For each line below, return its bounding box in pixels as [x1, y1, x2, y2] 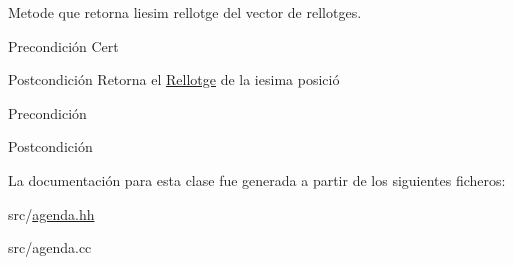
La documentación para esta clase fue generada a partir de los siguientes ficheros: [8, 169, 506, 190]
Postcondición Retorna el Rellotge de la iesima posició [8, 69, 340, 90]
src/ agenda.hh [8, 203, 95, 224]
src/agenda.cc [8, 237, 92, 258]
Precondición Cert [8, 35, 119, 56]
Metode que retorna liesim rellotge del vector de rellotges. [8, 2, 362, 22]
